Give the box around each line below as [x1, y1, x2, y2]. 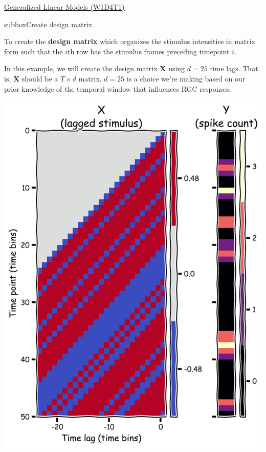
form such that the [4, 46, 63, 56]
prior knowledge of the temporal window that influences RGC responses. [4, 83, 231, 94]
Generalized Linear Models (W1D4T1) [4, 2, 125, 12]
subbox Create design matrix [4, 18, 93, 29]
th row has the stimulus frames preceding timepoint [67, 46, 230, 56]
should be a [21, 73, 58, 84]
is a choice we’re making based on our [126, 73, 246, 84]
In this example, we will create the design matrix [4, 63, 158, 74]
